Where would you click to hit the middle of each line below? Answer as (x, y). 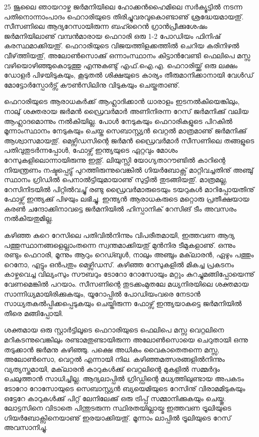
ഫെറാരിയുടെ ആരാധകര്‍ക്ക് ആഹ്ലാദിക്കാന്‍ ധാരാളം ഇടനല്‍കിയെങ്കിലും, (122, 101)
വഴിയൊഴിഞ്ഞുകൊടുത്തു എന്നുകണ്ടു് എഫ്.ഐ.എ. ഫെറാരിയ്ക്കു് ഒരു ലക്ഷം (121, 65)
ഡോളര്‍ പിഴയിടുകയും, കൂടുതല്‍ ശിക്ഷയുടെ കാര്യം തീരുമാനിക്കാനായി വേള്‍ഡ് (129, 75)
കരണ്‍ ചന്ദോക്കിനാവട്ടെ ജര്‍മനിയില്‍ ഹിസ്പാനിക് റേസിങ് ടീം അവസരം (120, 208)
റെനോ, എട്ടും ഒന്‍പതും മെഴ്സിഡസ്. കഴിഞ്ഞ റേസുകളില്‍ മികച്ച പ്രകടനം (119, 264)
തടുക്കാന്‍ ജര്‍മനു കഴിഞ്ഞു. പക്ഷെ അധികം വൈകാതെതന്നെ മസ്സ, (112, 349)
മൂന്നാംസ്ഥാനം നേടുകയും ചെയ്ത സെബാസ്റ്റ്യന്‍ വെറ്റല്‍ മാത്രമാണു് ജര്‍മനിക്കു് (125, 131)
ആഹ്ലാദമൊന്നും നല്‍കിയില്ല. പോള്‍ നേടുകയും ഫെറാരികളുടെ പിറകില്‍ (118, 121)
